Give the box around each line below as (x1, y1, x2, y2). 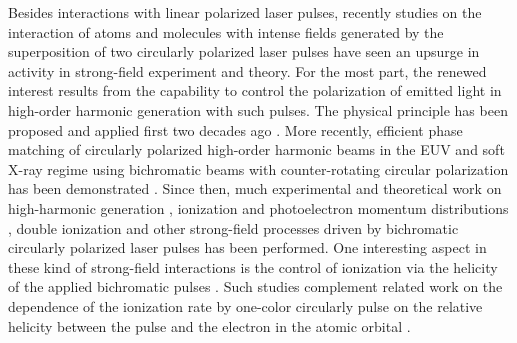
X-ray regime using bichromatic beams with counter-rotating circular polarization (8, 158, 509, 179)
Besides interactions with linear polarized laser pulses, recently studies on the (8, 2, 482, 22)
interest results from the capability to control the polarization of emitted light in (8, 80, 502, 101)
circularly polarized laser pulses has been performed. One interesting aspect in (8, 237, 487, 258)
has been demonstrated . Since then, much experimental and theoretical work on (8, 178, 502, 199)
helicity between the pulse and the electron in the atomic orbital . (8, 315, 411, 336)
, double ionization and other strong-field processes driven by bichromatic (8, 217, 459, 238)
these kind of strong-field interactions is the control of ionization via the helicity (8, 256, 498, 277)
